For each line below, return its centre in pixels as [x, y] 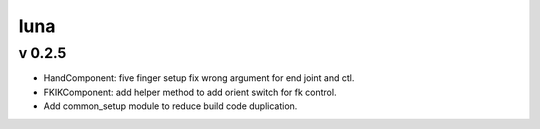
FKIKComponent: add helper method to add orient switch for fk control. [190, 92]
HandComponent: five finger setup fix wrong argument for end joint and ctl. [199, 78]
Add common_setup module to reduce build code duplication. [170, 106]
